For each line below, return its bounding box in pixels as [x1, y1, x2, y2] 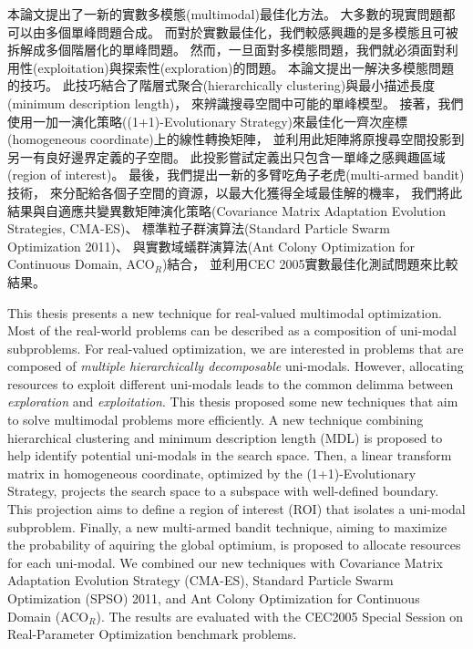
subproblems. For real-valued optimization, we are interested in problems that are [7, 338, 464, 357]
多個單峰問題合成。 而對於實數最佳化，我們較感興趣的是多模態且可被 [45, 22, 458, 41]
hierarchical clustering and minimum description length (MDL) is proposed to [7, 428, 443, 447]
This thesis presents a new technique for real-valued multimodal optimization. [7, 303, 442, 322]
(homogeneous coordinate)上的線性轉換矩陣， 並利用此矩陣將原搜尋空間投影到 [7, 129, 465, 149]
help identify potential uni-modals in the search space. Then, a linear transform [7, 446, 452, 465]
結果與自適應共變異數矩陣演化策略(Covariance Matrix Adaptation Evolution [7, 201, 446, 220]
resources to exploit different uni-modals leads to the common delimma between [7, 374, 454, 393]
